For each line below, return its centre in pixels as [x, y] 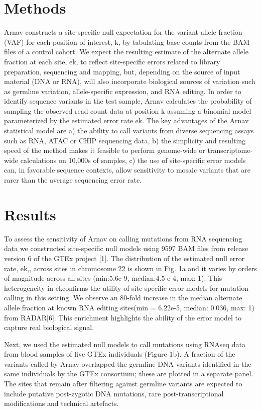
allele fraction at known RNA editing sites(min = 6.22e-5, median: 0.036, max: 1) [129, 307]
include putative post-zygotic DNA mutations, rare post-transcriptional [114, 393]
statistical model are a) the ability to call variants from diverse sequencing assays [129, 131]
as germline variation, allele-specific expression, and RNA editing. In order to [123, 91]
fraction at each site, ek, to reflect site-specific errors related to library [112, 61]
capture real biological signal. [49, 327]
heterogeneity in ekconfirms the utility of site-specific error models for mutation [126, 288]
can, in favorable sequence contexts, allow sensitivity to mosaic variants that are [127, 170]
